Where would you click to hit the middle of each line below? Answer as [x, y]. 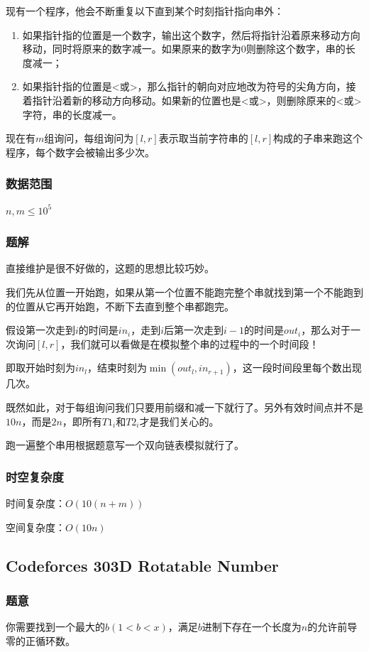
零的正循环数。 [40, 640]
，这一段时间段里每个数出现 [297, 368]
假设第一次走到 [40, 330]
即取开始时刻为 [40, 368]
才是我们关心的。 [179, 421]
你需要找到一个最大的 [55, 627]
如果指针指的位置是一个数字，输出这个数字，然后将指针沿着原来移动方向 [191, 34]
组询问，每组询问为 [89, 138]
